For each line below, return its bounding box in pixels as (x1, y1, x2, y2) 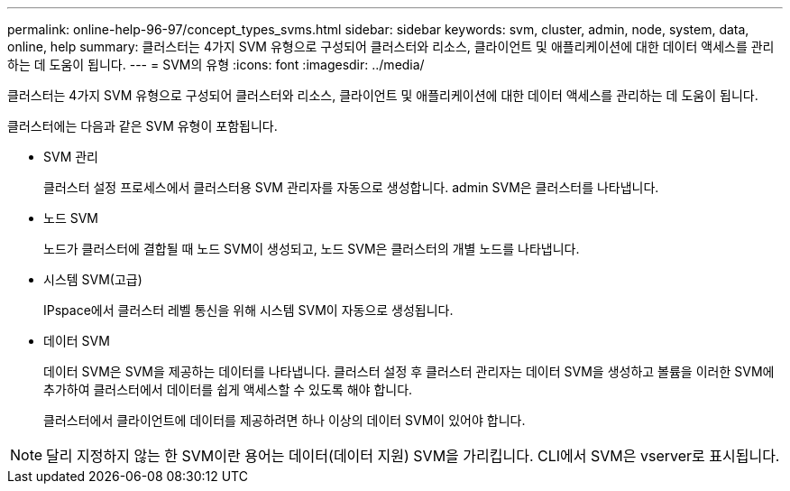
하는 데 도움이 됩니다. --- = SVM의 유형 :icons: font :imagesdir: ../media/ (7, 57, 425, 72)
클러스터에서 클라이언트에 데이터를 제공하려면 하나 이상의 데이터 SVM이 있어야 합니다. (43, 412, 526, 428)
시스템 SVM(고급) (43, 272, 142, 287)
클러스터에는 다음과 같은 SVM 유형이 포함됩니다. (7, 118, 278, 134)
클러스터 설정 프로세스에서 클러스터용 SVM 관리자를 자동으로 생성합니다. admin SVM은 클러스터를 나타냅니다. (43, 180, 659, 195)
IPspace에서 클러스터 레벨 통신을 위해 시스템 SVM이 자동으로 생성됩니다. (43, 302, 454, 318)
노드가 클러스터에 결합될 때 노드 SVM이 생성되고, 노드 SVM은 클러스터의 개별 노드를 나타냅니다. (43, 241, 580, 256)
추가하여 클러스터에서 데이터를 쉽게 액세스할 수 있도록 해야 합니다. (43, 382, 413, 397)
